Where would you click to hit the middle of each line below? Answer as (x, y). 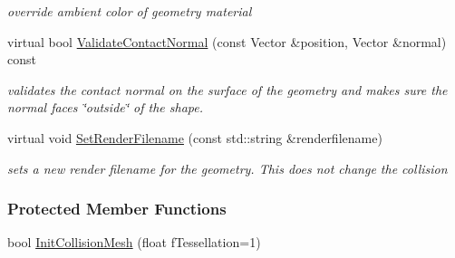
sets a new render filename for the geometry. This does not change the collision (227, 168)
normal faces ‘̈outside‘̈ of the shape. (105, 107)
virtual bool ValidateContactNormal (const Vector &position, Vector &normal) (227, 41)
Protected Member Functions (117, 209)
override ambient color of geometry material (130, 11)
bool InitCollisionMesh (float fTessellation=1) (134, 242)
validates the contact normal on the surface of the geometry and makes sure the (227, 89)
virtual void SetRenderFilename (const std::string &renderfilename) (195, 137)
